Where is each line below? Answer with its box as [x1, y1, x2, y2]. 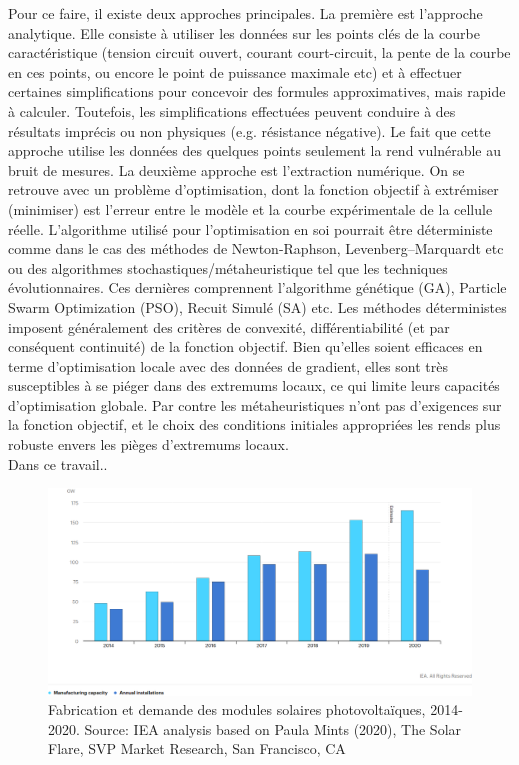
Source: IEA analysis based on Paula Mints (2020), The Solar [84, 718, 462, 739]
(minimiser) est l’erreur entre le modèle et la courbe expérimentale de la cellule [8, 198, 493, 219]
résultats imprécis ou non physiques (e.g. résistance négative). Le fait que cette [8, 120, 491, 141]
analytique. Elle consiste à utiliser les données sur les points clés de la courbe [8, 22, 480, 43]
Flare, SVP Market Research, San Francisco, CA [48, 738, 346, 759]
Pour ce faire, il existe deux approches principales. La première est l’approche [8, 3, 483, 23]
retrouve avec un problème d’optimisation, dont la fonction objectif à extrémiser [8, 179, 499, 200]
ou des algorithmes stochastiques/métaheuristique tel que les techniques [8, 257, 448, 278]
